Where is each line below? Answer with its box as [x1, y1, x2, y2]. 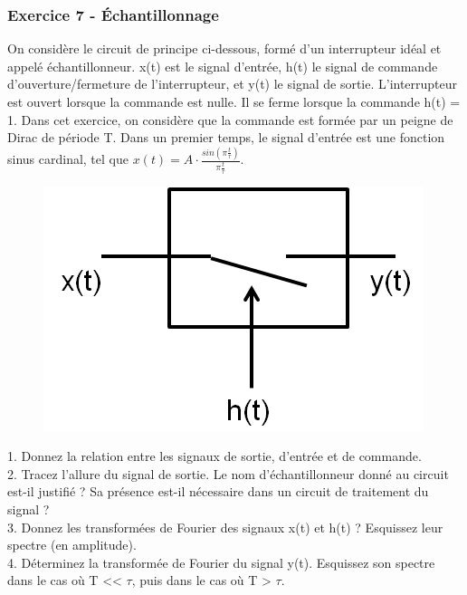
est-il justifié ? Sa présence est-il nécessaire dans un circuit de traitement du [7, 482, 429, 501]
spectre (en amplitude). [7, 535, 137, 554]
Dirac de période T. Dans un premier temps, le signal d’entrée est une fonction [7, 128, 445, 147]
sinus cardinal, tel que [7, 149, 129, 168]
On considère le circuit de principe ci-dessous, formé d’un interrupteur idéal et [7, 39, 442, 58]
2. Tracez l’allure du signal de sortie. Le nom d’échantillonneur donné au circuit [7, 464, 449, 483]
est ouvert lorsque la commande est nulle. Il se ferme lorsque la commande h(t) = [7, 92, 461, 110]
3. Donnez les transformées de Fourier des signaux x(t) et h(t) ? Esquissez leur [7, 517, 443, 536]
